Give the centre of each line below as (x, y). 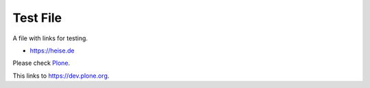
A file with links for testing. (50, 38)
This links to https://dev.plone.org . (61, 76)
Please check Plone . (41, 63)
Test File (37, 18)
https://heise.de (52, 50)
